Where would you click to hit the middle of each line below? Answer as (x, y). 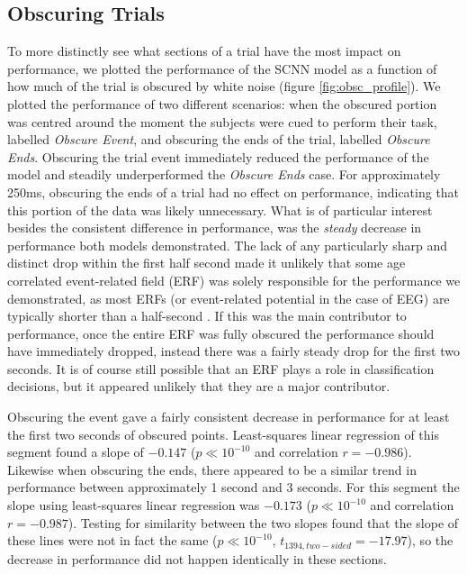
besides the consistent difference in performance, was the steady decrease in (215, 228)
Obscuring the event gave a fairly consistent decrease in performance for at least (229, 417)
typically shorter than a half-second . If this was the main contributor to (207, 316)
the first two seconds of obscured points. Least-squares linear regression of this (223, 434)
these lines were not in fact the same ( (112, 540)
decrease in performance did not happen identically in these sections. (197, 558)
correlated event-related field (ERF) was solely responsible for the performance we (234, 280)
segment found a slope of (76, 452)
